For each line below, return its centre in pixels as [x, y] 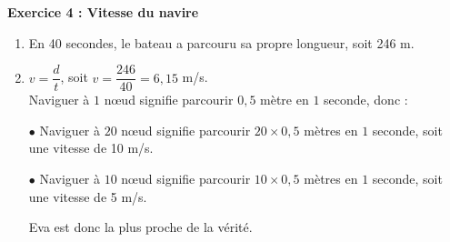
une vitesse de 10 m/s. [91, 148]
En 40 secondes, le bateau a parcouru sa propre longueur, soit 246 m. [221, 42]
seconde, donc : [366, 100]
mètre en [285, 100]
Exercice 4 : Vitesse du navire [103, 12]
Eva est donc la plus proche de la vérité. [140, 227]
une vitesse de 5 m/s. [88, 196]
